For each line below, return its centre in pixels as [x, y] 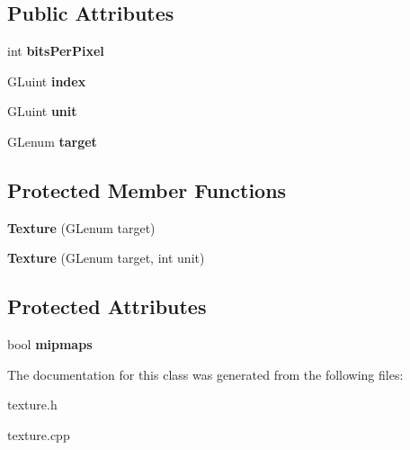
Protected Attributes [107, 306]
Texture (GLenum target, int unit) [106, 258]
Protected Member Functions [147, 189]
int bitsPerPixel [56, 51]
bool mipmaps [50, 344]
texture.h [32, 405]
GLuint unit [42, 111]
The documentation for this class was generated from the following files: [205, 374]
